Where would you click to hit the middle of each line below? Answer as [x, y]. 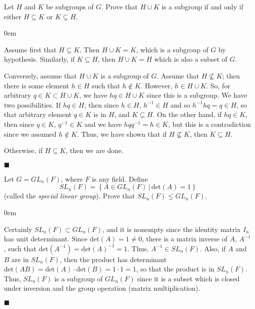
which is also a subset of [191, 59]
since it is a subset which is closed [188, 278]
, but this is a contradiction [209, 124]
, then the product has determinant [113, 259]
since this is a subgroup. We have [197, 95]
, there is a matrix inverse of [185, 239]
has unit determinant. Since [46, 239]
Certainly [18, 229]
